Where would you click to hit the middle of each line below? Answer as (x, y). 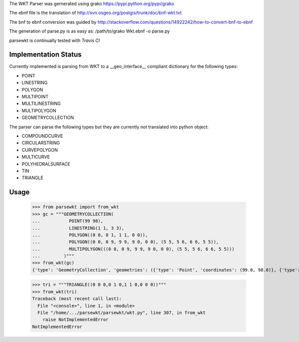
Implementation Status (45, 55)
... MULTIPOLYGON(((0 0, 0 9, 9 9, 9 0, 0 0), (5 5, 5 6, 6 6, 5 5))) (133, 249)
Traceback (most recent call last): (77, 299)
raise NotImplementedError (76, 320)
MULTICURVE (36, 157)
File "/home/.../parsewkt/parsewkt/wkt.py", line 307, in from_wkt (122, 313)
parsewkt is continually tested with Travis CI (55, 40)
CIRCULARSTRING (41, 143)
